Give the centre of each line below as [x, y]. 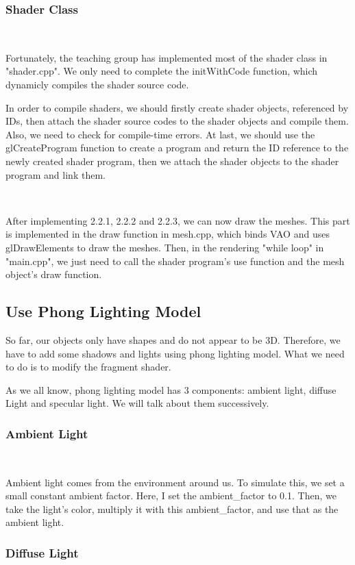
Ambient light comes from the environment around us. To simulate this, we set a [175, 482]
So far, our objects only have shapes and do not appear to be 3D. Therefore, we [173, 339]
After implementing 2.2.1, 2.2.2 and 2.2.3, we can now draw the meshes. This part [178, 220]
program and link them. [56, 174]
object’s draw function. [54, 274]
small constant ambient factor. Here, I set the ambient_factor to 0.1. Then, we [171, 495]
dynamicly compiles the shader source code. [97, 84]
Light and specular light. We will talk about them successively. [137, 403]
